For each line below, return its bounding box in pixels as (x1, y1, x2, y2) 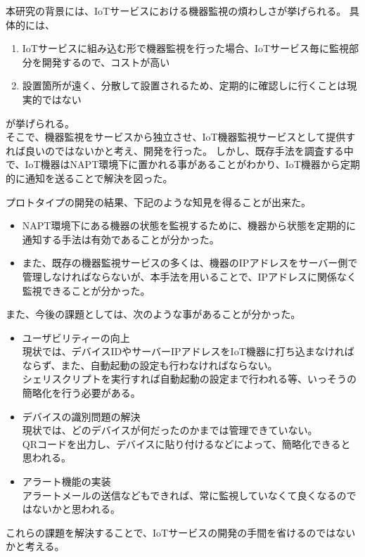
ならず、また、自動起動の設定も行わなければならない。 (22, 357, 278, 372)
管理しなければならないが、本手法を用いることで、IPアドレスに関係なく (22, 269, 357, 283)
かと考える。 (6, 539, 65, 553)
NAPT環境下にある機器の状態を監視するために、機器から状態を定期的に (22, 218, 357, 233)
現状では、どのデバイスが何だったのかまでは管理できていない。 (22, 423, 318, 437)
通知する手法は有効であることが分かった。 (22, 231, 219, 246)
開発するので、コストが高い (41, 54, 170, 69)
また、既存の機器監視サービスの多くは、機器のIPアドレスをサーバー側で (22, 255, 358, 270)
